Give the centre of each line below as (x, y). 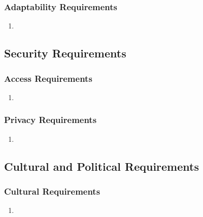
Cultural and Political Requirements (101, 166)
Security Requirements (65, 53)
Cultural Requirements (52, 191)
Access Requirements (48, 78)
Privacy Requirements (50, 120)
